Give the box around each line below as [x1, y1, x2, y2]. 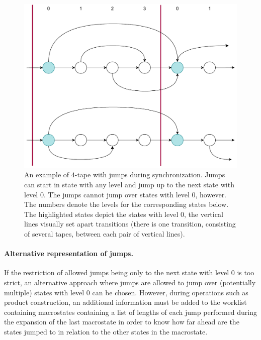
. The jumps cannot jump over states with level [43, 189, 190, 199]
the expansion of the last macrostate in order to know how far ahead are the [4, 316, 239, 327]
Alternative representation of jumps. [4, 248, 133, 259]
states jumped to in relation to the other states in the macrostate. [4, 326, 208, 336]
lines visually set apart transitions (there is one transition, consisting [24, 218, 236, 229]
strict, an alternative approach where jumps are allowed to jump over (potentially [4, 277, 256, 287]
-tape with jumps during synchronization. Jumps [74, 169, 225, 180]
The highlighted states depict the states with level [24, 208, 179, 219]
